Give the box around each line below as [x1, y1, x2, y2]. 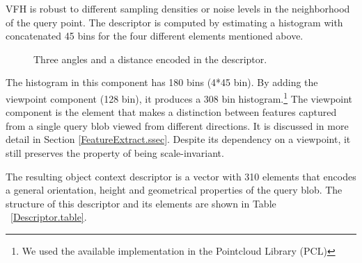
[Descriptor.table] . [10, 210, 87, 224]
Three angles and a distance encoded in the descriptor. [33, 51, 267, 66]
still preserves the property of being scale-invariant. [6, 146, 224, 160]
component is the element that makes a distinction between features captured [6, 105, 337, 119]
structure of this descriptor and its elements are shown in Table [6, 196, 276, 210]
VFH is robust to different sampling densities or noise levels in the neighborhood [6, 1, 350, 15]
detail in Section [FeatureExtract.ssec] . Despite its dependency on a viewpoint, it [6, 132, 351, 146]
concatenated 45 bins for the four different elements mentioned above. [6, 28, 304, 43]
